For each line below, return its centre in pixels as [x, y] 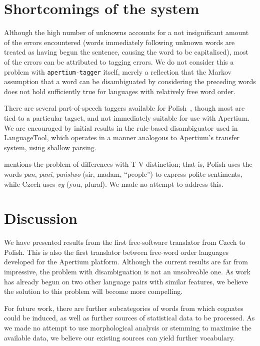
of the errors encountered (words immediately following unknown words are [119, 42]
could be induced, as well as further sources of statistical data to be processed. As [129, 318]
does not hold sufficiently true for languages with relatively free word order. [120, 91]
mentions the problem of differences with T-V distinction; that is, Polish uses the [128, 164]
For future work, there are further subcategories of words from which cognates [124, 308]
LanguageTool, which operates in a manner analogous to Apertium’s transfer [122, 137]
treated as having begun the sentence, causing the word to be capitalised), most [126, 52]
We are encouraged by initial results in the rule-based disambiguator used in [121, 127]
